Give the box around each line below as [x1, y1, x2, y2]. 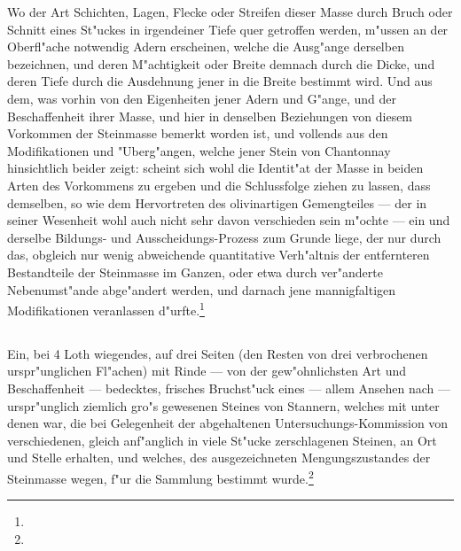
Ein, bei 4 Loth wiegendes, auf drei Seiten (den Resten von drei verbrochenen [7, 344, 428, 362]
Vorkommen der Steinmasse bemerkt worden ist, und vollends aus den [7, 124, 388, 143]
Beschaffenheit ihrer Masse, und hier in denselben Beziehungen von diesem [7, 106, 413, 125]
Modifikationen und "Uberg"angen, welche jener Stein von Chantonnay [7, 141, 391, 159]
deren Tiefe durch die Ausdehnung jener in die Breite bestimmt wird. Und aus [7, 72, 433, 90]
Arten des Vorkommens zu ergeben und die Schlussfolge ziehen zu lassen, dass [7, 175, 431, 194]
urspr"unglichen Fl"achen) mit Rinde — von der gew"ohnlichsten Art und [7, 361, 407, 380]
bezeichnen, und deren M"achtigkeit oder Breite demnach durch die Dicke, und [7, 54, 435, 73]
